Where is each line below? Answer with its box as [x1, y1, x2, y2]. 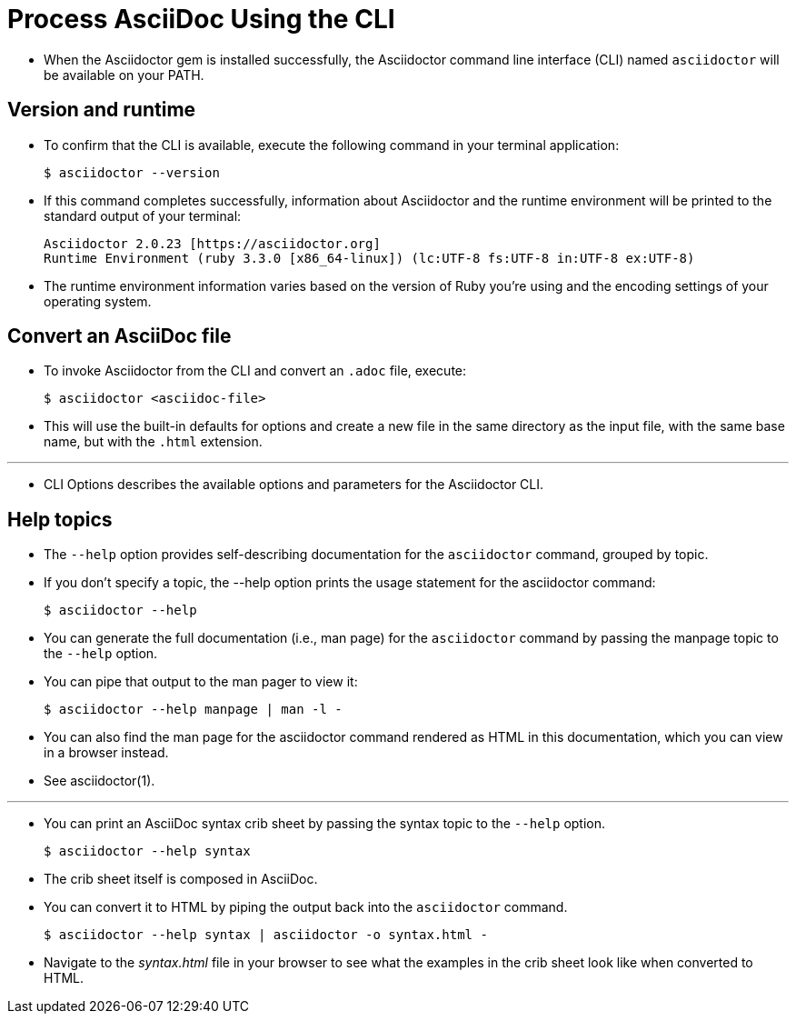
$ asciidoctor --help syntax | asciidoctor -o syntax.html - [44, 927, 488, 943]
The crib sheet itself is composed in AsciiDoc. [44, 871, 318, 887]
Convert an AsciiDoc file [7, 325, 232, 348]
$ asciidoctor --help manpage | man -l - [44, 702, 343, 717]
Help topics [7, 507, 113, 531]
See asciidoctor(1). [44, 773, 155, 789]
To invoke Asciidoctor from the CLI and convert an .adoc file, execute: [44, 363, 467, 379]
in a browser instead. [44, 745, 169, 761]
